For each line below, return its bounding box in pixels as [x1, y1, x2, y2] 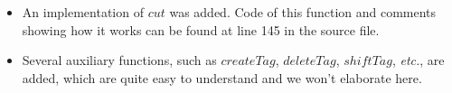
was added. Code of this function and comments [169, 3, 437, 21]
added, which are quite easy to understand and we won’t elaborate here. [22, 68, 422, 87]
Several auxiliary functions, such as [22, 51, 217, 70]
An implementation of [22, 3, 144, 21]
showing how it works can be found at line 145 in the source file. [22, 20, 380, 39]
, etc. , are [391, 51, 445, 70]
